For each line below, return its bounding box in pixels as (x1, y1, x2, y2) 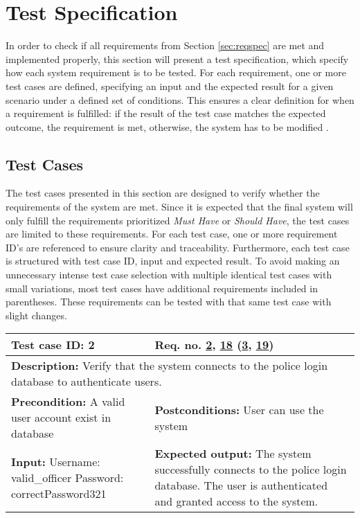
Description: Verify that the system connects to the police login (11, 357, 328, 374)
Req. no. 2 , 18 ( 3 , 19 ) (154, 337, 274, 353)
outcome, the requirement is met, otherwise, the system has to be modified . (6, 119, 329, 134)
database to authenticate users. (11, 373, 162, 390)
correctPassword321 (11, 485, 107, 501)
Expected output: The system (154, 445, 312, 462)
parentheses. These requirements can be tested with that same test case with (6, 294, 332, 309)
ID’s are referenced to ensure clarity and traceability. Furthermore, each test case (6, 240, 350, 254)
